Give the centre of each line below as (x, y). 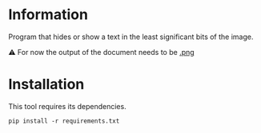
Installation (46, 84)
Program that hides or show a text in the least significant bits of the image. (131, 37)
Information (48, 15)
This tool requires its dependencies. (67, 106)
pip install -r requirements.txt (64, 121)
